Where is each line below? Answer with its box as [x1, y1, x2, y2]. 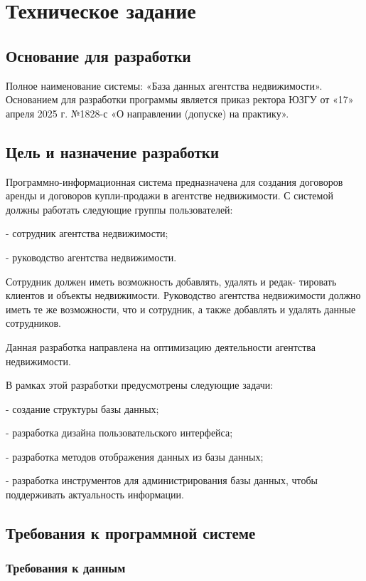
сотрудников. [6, 315, 61, 330]
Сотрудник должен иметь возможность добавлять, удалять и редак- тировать [6, 273, 337, 288]
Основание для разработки [6, 44, 191, 66]
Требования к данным [6, 559, 126, 577]
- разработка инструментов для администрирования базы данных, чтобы [6, 473, 318, 488]
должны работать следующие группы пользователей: [6, 201, 233, 216]
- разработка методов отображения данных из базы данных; [6, 449, 264, 464]
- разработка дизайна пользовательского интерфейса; [6, 425, 233, 440]
